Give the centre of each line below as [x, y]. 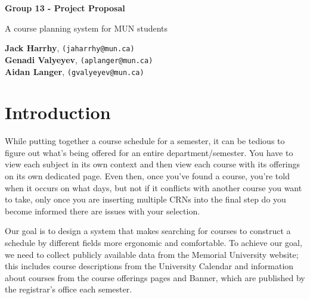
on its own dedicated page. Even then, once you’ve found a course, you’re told [147, 176]
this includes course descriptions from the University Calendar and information [149, 266]
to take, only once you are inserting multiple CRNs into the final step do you [145, 199]
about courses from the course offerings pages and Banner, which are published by [155, 277]
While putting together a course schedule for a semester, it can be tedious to [145, 141]
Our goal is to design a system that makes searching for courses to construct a [148, 231]
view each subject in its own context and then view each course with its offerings [153, 164]
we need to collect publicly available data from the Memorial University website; [152, 254]
